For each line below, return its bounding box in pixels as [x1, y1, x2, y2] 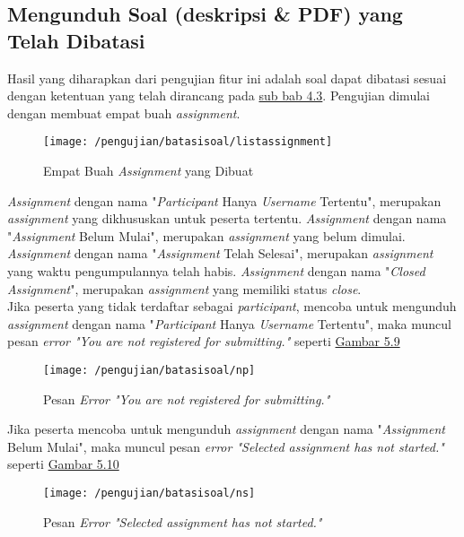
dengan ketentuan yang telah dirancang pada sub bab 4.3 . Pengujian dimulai [7, 86, 430, 105]
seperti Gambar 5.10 [7, 455, 119, 473]
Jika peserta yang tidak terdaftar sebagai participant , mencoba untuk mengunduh [7, 297, 457, 316]
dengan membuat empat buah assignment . [7, 103, 241, 122]
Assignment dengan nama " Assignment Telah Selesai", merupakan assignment [7, 244, 433, 263]
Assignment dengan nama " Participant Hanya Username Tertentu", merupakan [7, 191, 442, 210]
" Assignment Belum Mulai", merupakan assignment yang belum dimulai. [7, 226, 406, 245]
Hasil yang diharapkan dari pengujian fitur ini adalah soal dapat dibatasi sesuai [7, 68, 447, 87]
